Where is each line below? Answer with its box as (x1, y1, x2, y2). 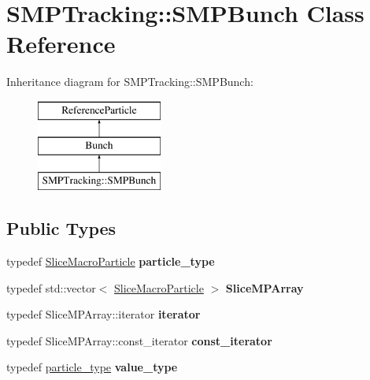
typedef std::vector (6, 279, 96, 296)
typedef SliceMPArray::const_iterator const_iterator (6, 332, 272, 348)
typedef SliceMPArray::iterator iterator (6, 306, 201, 322)
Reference (6, 28, 116, 60)
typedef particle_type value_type (6, 359, 178, 375)
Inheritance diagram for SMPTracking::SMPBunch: (6, 73, 253, 90)
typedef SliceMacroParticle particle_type (6, 253, 215, 270)
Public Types (6, 216, 117, 240)
